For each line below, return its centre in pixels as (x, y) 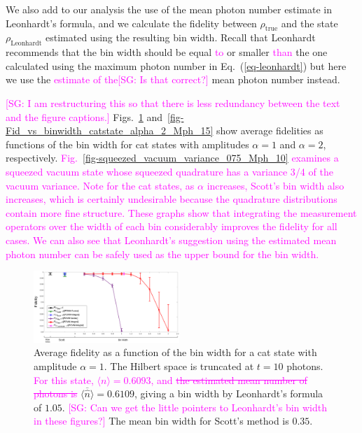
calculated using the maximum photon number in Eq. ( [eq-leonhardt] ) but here (176, 65)
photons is (56, 393)
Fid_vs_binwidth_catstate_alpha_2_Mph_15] (110, 130)
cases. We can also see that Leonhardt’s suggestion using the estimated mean (171, 240)
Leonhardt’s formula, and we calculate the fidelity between (131, 23)
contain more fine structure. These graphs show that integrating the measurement (181, 212)
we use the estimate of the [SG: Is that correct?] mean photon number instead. (173, 79)
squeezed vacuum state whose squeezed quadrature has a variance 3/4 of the (169, 171)
